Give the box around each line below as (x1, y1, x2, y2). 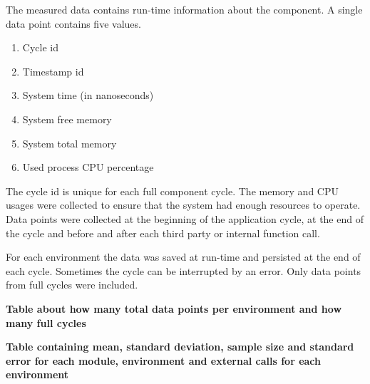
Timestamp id (22, 63, 84, 78)
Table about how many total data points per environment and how (6, 301, 342, 316)
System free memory (22, 111, 112, 126)
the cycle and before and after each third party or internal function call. (6, 225, 320, 240)
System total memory (22, 135, 117, 150)
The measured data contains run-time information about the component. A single (6, 2, 363, 16)
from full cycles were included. (6, 277, 138, 292)
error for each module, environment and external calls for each (6, 353, 322, 368)
